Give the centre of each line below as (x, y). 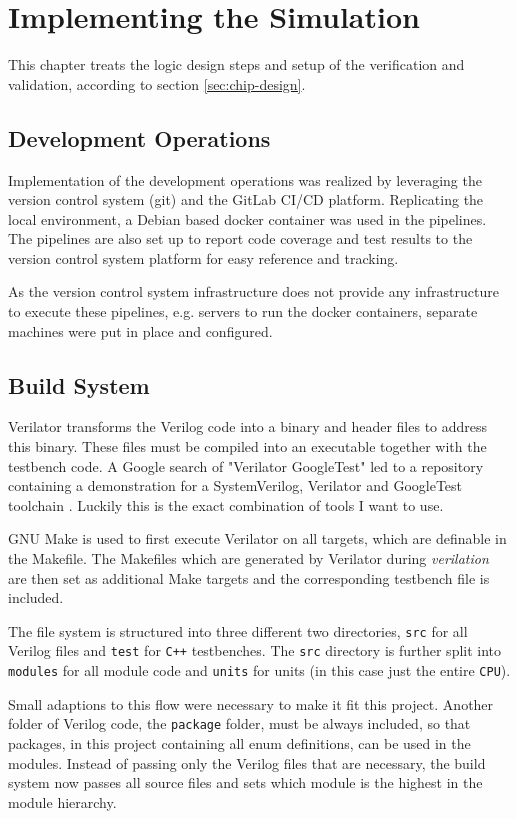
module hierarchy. (62, 801)
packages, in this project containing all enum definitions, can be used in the (239, 743)
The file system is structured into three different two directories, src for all (238, 630)
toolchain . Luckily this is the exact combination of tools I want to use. (226, 504)
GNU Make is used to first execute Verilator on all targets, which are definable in (257, 538)
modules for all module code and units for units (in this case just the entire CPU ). (259, 670)
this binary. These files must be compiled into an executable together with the (247, 446)
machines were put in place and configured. (140, 330)
